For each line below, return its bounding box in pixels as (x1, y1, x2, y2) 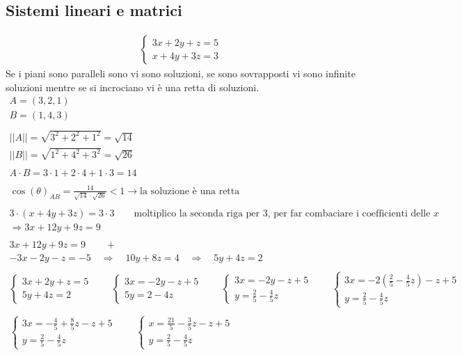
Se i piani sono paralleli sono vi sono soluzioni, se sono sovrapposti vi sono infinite (6, 66, 356, 81)
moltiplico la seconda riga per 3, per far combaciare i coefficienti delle (134, 208, 431, 219)
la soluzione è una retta (140, 186, 240, 196)
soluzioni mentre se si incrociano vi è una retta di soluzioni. (6, 79, 260, 94)
